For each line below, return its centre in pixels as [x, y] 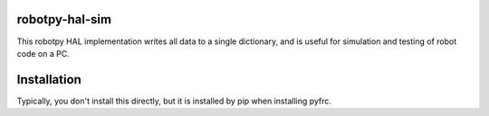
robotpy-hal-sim [64, 19]
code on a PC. [43, 53]
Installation [49, 80]
